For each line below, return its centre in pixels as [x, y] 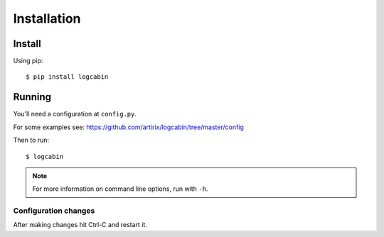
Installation [47, 18]
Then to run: [31, 140]
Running [32, 97]
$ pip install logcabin [67, 77]
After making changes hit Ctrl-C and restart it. [80, 225]
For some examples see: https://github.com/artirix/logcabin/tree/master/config [129, 127]
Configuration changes [54, 211]
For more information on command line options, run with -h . [120, 189]
